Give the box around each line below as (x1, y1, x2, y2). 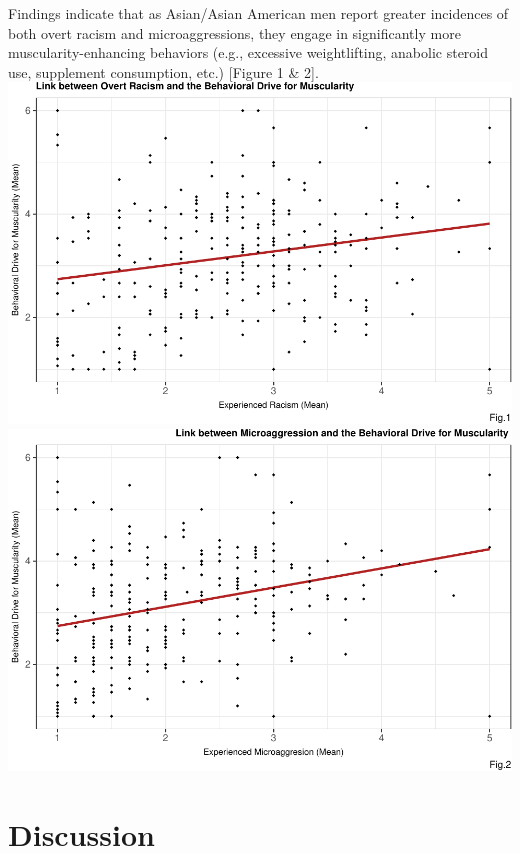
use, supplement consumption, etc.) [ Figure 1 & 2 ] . (8, 61, 319, 82)
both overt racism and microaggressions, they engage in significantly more (8, 22, 461, 43)
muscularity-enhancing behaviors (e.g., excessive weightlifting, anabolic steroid (8, 42, 489, 63)
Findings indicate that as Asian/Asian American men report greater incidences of (8, 3, 509, 23)
